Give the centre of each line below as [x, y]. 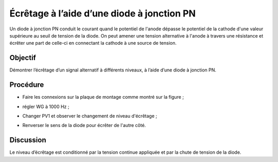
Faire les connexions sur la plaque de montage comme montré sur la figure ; [103, 97]
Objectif [23, 58]
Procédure [27, 85]
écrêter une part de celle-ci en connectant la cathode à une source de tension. [93, 43]
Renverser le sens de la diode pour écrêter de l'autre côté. [84, 125]
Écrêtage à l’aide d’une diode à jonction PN [102, 13]
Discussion [28, 140]
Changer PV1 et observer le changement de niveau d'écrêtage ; [90, 116]
